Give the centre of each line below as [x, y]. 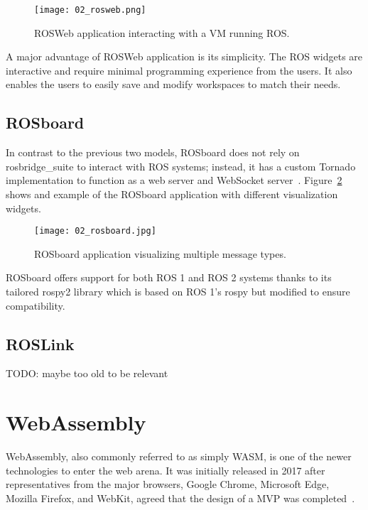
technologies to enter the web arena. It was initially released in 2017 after [166, 470]
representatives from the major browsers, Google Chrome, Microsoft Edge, [168, 484]
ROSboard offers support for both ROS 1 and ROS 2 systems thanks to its [169, 277]
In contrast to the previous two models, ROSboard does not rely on [153, 152]
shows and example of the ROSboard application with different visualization [172, 194]
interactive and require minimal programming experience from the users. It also [179, 70]
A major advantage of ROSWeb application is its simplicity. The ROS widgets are [184, 56]
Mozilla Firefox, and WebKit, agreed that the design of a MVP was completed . [180, 498]
